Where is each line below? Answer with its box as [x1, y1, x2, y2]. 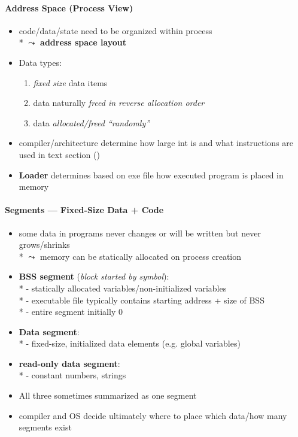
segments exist [19, 421, 72, 433]
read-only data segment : [19, 357, 120, 369]
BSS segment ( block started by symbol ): [19, 270, 169, 283]
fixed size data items [33, 76, 108, 89]
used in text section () [19, 148, 100, 160]
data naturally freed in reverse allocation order [33, 96, 205, 109]
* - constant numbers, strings [19, 369, 126, 381]
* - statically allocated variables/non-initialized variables [19, 281, 227, 294]
